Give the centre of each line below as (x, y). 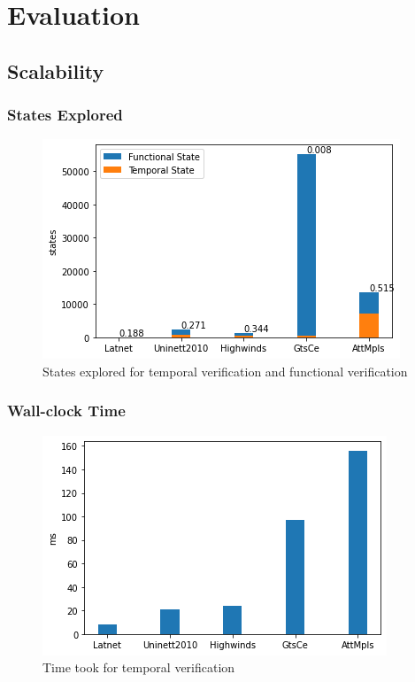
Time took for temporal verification (139, 667)
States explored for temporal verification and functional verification (225, 371)
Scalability (56, 70)
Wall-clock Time (66, 411)
